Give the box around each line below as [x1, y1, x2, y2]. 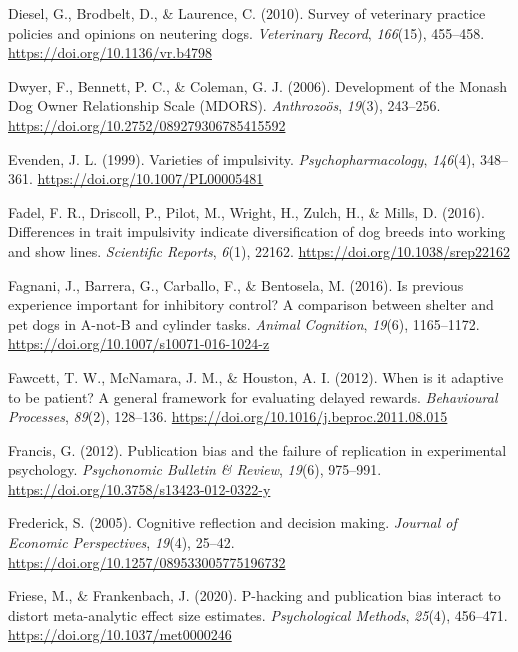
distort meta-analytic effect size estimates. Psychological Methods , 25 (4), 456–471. [8, 604, 508, 625]
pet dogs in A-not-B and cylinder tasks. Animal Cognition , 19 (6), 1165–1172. [8, 313, 480, 334]
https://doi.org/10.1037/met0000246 [8, 624, 232, 645]
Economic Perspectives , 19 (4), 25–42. [8, 532, 235, 553]
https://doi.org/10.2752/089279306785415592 [8, 114, 286, 135]
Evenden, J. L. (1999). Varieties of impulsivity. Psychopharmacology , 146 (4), [8, 148, 476, 169]
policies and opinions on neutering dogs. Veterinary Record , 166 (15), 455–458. [8, 22, 485, 43]
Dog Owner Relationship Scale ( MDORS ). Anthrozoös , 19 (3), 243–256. [8, 95, 441, 116]
